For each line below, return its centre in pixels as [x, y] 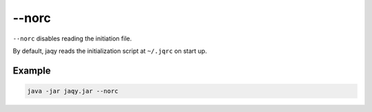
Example [32, 70]
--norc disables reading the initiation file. [72, 38]
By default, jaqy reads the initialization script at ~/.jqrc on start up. [110, 51]
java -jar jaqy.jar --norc [73, 91]
